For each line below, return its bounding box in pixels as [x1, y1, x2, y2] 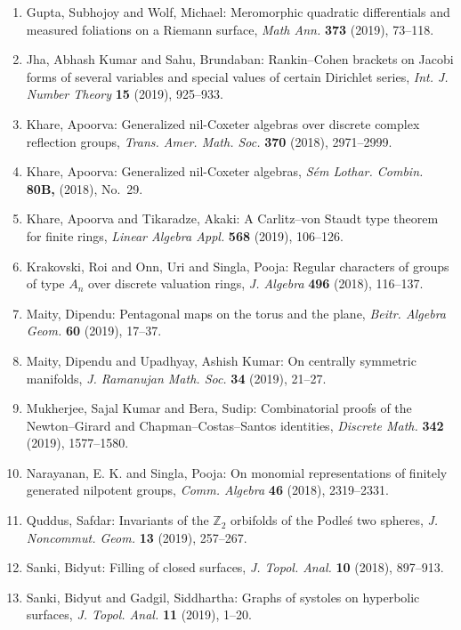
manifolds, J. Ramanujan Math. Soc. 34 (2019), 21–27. [26, 368, 327, 387]
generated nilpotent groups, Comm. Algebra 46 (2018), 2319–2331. [26, 481, 389, 499]
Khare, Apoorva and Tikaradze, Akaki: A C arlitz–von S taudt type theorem [26, 209, 439, 228]
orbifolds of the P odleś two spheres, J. [230, 511, 439, 529]
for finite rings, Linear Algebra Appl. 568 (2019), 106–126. [26, 226, 344, 245]
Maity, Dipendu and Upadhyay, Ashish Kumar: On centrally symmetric [26, 351, 417, 369]
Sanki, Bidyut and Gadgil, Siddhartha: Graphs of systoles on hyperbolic [26, 587, 420, 606]
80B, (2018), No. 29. [26, 179, 143, 198]
